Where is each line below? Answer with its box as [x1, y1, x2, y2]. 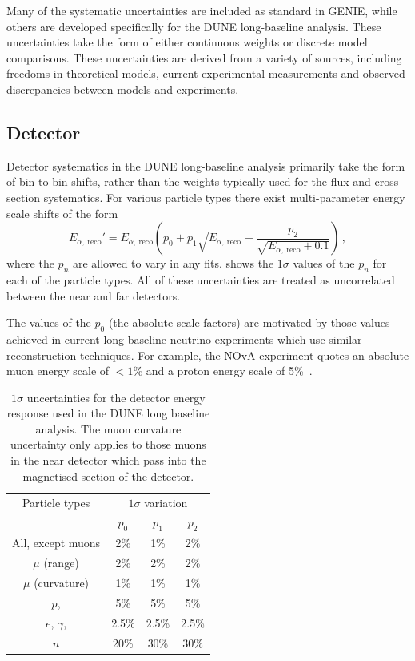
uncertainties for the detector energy [26, 389, 206, 405]
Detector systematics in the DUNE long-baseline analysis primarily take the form [6, 157, 405, 174]
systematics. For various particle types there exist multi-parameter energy [43, 188, 405, 205]
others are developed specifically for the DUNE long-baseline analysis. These [6, 18, 381, 34]
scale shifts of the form [6, 204, 118, 221]
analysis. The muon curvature [35, 420, 182, 437]
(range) [43, 554, 79, 571]
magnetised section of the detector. [22, 467, 194, 484]
